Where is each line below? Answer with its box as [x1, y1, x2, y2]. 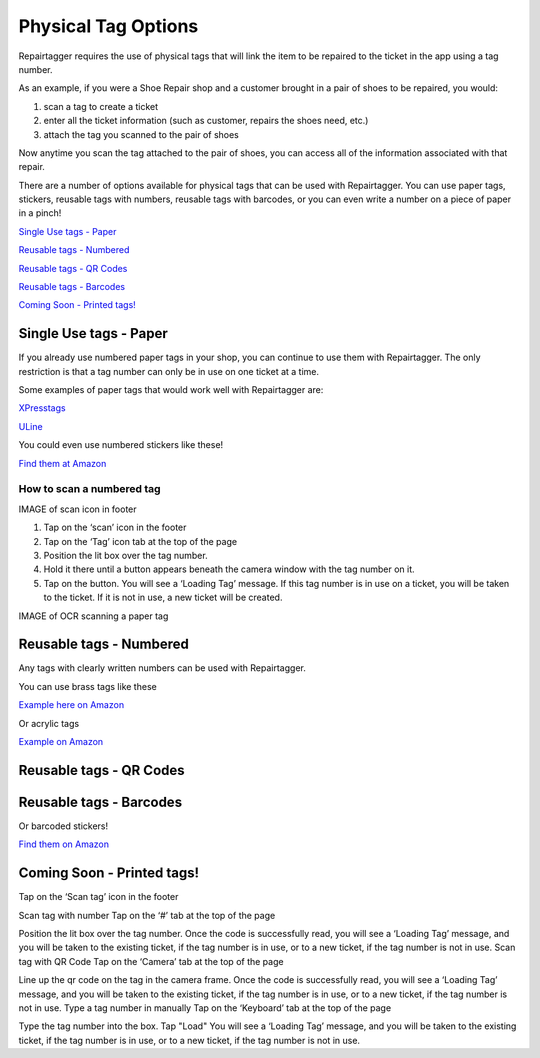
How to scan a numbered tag [18, 482, 161, 496]
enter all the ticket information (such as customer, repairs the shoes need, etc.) [43, 115, 369, 127]
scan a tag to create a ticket [43, 100, 159, 112]
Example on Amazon [18, 736, 104, 747]
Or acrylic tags [18, 717, 80, 729]
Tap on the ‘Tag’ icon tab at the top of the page [43, 535, 238, 547]
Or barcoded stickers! [18, 820, 109, 832]
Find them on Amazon [18, 838, 110, 850]
